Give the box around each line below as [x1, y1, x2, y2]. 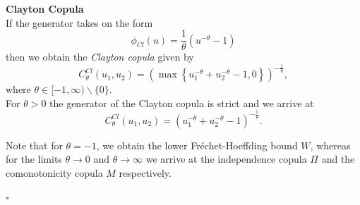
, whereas [310, 137, 351, 152]
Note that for [6, 137, 63, 152]
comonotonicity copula [6, 165, 103, 180]
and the [321, 151, 355, 166]
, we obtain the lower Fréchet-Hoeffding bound [96, 137, 298, 152]
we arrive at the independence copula [145, 151, 307, 166]
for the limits [6, 151, 62, 166]
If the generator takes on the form [6, 15, 153, 30]
